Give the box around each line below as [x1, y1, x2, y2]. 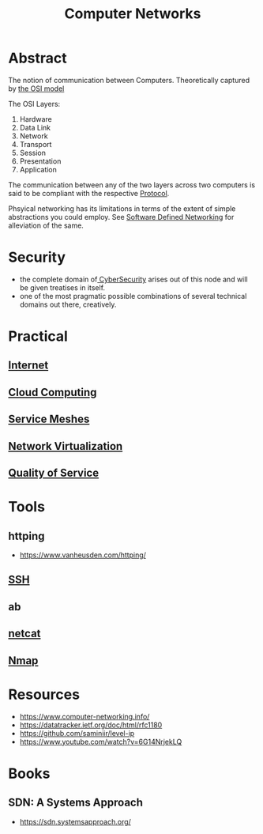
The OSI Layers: [8, 99, 61, 108]
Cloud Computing [8, 385, 97, 399]
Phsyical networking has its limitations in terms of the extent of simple [8, 203, 236, 213]
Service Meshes [8, 413, 90, 426]
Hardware [19, 114, 53, 123]
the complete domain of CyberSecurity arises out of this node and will [19, 274, 248, 284]
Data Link [19, 123, 51, 132]
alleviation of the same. [8, 221, 85, 230]
